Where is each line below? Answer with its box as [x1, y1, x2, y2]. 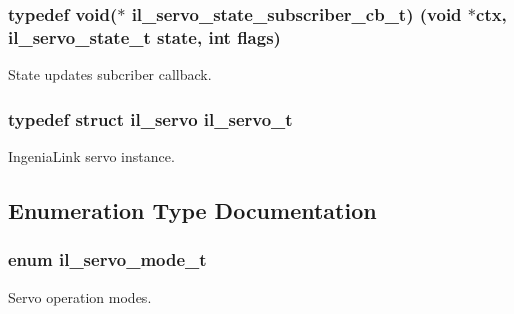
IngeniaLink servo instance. [8, 145, 175, 166]
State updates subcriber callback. [8, 64, 212, 85]
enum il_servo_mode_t [8, 247, 207, 272]
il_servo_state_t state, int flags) [8, 24, 281, 49]
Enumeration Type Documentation [8, 194, 377, 225]
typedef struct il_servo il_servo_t [8, 106, 293, 131]
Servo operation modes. [8, 286, 152, 307]
